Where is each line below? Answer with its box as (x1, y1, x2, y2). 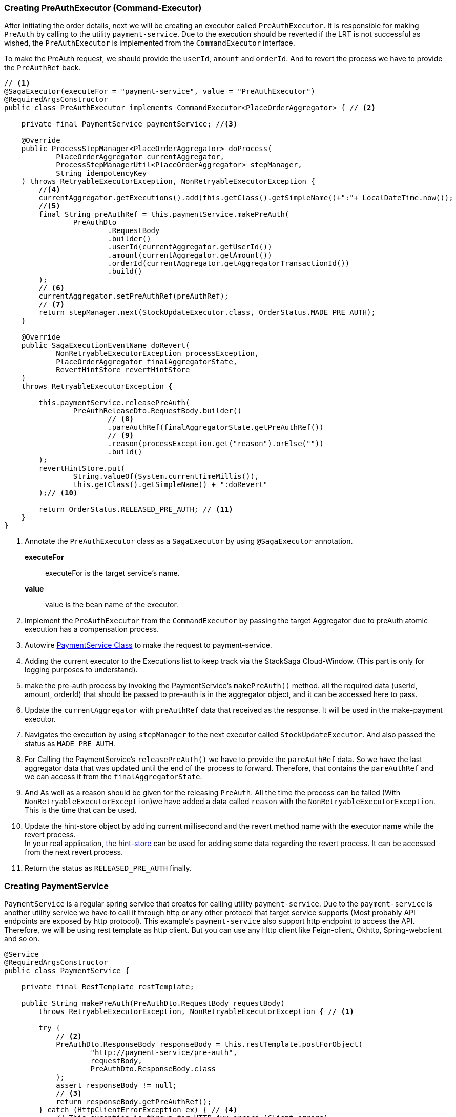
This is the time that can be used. (25, 806, 137, 815)
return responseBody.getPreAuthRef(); (56, 1098, 212, 1106)
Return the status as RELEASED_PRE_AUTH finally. (25, 863, 192, 873)
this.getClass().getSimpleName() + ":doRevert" (73, 480, 268, 489)
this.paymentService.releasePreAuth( (38, 398, 190, 407)
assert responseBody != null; (56, 1081, 177, 1090)
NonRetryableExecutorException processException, (56, 349, 259, 358)
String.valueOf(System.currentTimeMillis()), (73, 472, 259, 481)
